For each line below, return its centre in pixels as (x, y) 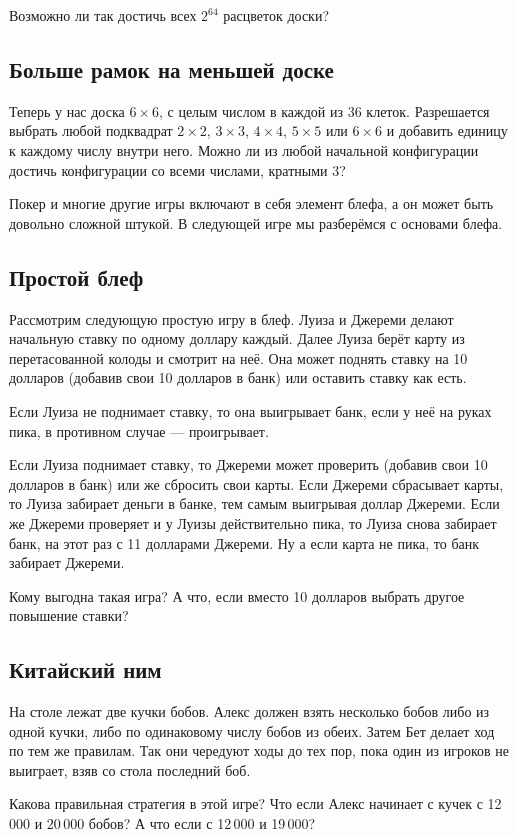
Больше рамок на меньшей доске (171, 68)
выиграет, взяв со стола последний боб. (130, 769)
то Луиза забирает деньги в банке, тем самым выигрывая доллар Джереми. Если (254, 503)
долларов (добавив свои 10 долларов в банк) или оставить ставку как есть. (238, 377)
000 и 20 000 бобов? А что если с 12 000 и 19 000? (162, 823)
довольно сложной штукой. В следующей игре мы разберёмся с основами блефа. (256, 222)
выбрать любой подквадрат (91, 130)
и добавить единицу (447, 130)
